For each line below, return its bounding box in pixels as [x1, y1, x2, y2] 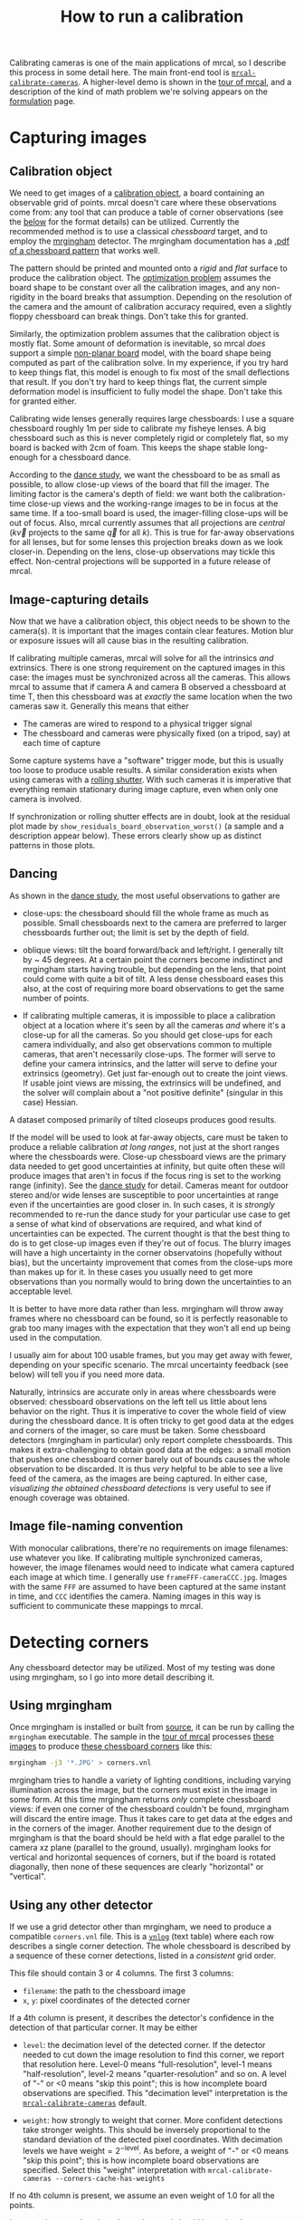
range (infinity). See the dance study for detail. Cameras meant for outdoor [9, 1180, 290, 1191]
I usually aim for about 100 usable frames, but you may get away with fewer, [9, 1349, 293, 1360]
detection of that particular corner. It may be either [9, 2022, 198, 2033]
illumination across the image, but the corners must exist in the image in [9, 1785, 278, 1795]
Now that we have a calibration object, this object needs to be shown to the [9, 616, 291, 627]
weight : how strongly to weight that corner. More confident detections [22, 2115, 283, 2126]
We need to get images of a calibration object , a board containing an [9, 187, 265, 198]
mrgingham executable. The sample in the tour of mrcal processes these [9, 1731, 274, 1742]
